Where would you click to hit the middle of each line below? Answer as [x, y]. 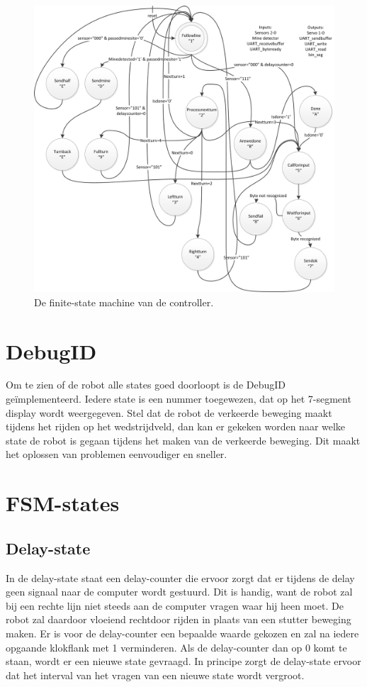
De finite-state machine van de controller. [124, 302]
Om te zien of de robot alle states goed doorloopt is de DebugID [146, 385]
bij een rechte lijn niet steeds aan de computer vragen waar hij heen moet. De [175, 605]
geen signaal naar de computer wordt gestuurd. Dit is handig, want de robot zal [179, 592]
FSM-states [63, 503]
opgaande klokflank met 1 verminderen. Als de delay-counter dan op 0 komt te [176, 647]
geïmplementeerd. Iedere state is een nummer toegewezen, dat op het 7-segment [179, 399]
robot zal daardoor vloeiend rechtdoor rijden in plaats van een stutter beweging [179, 619]
